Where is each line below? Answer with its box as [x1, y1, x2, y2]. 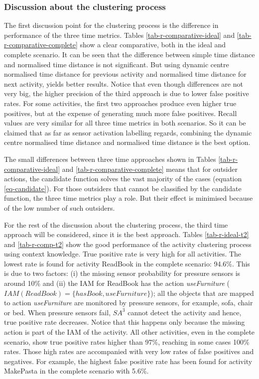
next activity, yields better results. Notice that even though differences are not [4, 78, 243, 89]
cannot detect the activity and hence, [128, 307, 242, 317]
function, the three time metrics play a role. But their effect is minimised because [4, 193, 253, 203]
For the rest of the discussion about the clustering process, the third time [4, 219, 228, 230]
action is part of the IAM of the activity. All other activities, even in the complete [4, 327, 255, 337]
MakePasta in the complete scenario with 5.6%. [4, 366, 149, 376]
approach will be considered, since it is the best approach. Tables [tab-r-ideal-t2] [4, 229, 249, 240]
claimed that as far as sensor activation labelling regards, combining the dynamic [4, 127, 252, 137]
